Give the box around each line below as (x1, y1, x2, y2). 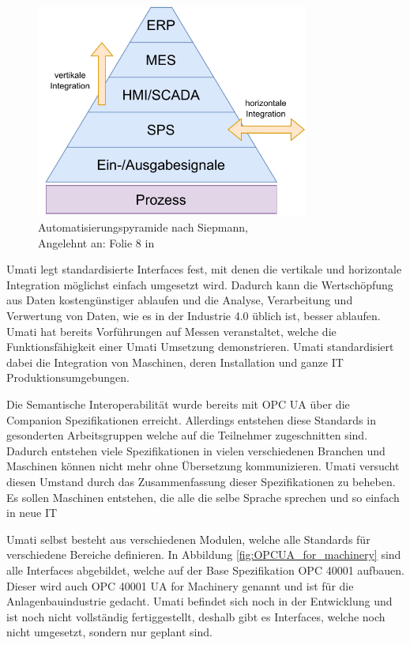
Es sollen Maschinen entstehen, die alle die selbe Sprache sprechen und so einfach (6, 488, 400, 505)
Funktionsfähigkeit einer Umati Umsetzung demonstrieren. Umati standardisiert (6, 338, 394, 355)
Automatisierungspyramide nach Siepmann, (38, 219, 248, 236)
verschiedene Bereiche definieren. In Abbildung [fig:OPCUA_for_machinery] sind (6, 546, 401, 563)
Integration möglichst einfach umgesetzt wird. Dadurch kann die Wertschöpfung (6, 276, 393, 292)
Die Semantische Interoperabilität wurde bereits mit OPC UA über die (6, 395, 350, 412)
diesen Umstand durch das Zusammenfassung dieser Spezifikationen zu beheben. (6, 473, 396, 489)
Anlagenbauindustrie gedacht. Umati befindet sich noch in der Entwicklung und (6, 593, 393, 609)
